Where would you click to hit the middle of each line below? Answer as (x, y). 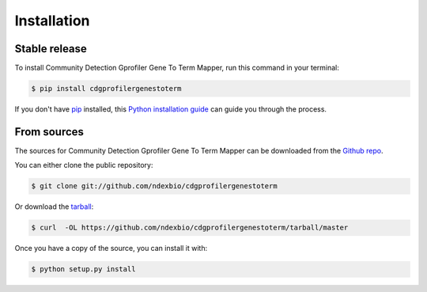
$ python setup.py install (83, 269)
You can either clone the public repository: (84, 165)
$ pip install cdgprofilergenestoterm (106, 89)
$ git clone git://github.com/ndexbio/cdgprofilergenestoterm (154, 186)
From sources (49, 132)
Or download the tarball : (54, 207)
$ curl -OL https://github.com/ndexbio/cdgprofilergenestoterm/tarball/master (190, 228)
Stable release (51, 49)
